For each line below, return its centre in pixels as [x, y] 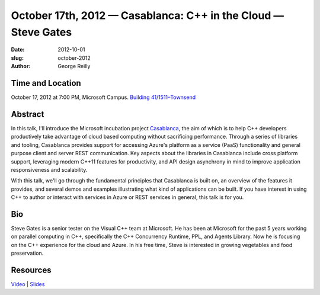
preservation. [27, 253]
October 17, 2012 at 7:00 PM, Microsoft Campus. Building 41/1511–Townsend [103, 97]
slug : [17, 58]
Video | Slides [28, 284]
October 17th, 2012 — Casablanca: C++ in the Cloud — [148, 15]
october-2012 [74, 58]
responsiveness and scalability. [49, 169]
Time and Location [46, 83]
